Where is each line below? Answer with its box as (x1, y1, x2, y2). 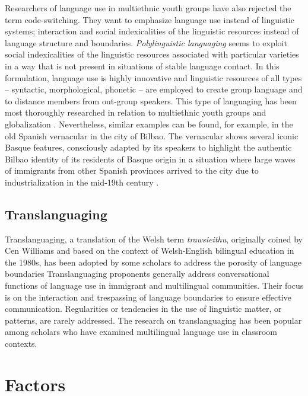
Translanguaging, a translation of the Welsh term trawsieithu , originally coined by (5, 232, 303, 245)
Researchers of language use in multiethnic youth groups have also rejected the (5, 2, 291, 14)
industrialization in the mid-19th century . (5, 175, 159, 188)
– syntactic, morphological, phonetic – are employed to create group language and (5, 83, 303, 95)
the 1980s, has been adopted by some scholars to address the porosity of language (5, 256, 302, 268)
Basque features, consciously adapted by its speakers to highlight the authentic (5, 141, 292, 154)
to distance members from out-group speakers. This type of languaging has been (5, 94, 297, 107)
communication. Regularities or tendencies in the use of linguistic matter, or (5, 302, 282, 315)
